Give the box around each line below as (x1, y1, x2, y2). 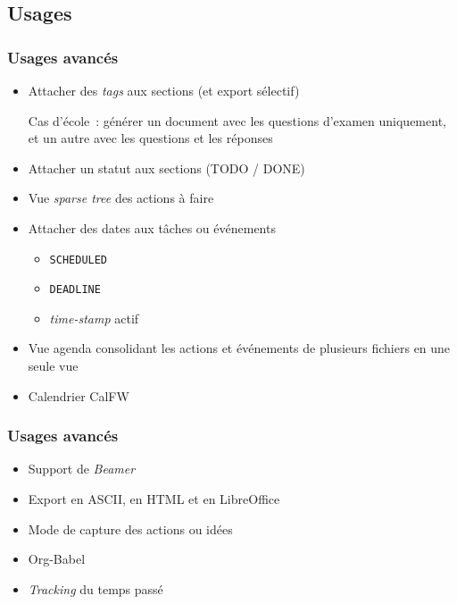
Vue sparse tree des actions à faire (28, 189, 214, 207)
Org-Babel (28, 549, 86, 568)
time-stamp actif (49, 308, 139, 327)
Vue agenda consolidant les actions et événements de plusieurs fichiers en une (28, 339, 451, 357)
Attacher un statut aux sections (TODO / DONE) (28, 158, 305, 177)
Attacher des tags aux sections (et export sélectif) (28, 81, 300, 99)
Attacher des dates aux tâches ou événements (28, 218, 276, 237)
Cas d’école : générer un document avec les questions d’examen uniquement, (28, 111, 446, 130)
